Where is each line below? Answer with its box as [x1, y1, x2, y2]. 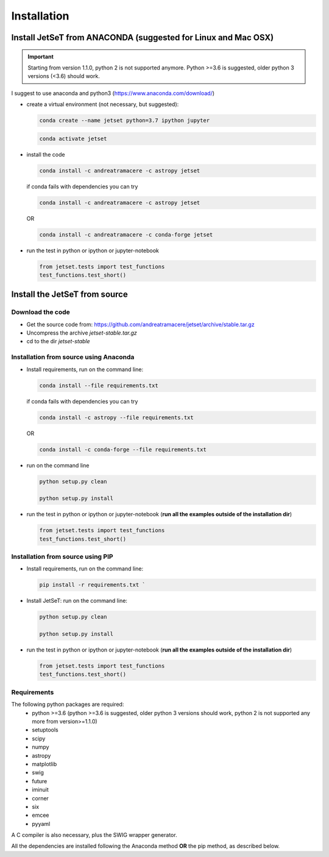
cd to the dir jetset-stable [26, 338, 91, 345]
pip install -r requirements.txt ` [39, 581, 146, 588]
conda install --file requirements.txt [39, 382, 158, 389]
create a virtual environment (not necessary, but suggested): [26, 101, 179, 108]
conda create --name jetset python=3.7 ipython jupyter [39, 117, 210, 124]
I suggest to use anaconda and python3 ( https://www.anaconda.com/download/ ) [11, 89, 215, 97]
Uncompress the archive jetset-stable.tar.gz [26, 329, 137, 336]
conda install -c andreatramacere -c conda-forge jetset [39, 231, 213, 238]
